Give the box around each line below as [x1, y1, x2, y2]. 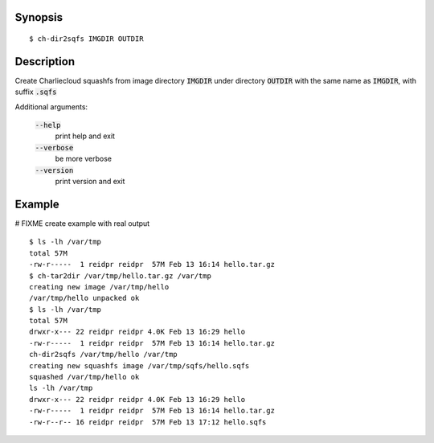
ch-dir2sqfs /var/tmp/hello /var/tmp [29, 350, 178, 359]
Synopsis [14, 10, 63, 24]
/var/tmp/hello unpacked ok [29, 293, 140, 303]
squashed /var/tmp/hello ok [29, 372, 140, 382]
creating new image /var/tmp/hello [29, 282, 170, 291]
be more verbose [55, 154, 113, 164]
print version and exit [55, 177, 125, 187]
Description [14, 55, 76, 68]
